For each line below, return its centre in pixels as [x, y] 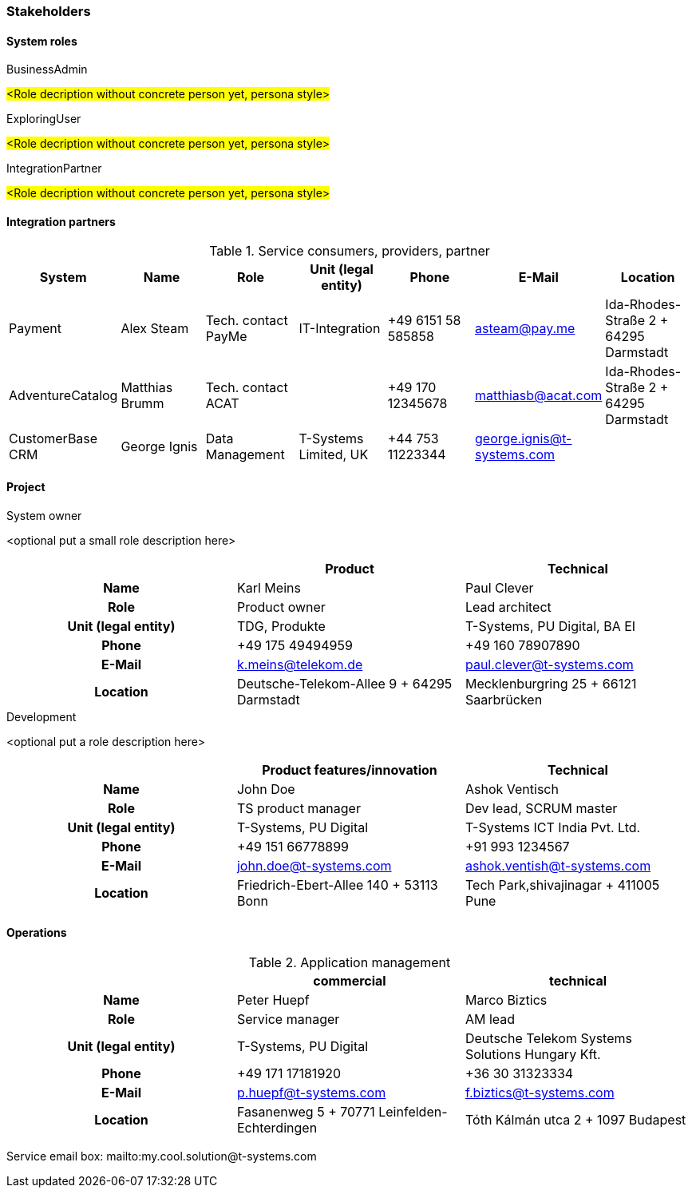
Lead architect [508, 607]
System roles [42, 41]
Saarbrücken [504, 699]
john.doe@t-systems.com [314, 865]
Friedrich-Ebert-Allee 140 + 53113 [337, 885]
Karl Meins [269, 587]
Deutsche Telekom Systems [548, 1038]
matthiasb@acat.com [539, 396]
